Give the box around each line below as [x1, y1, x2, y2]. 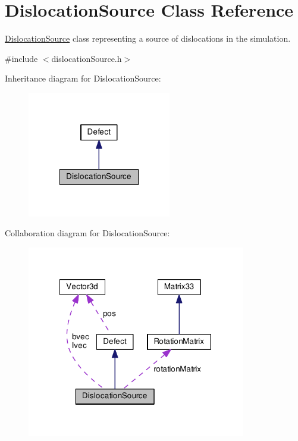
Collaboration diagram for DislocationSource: [5, 227, 170, 239]
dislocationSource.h [51, 52, 122, 64]
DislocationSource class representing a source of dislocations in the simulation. [5, 32, 291, 45]
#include [5, 52, 38, 64]
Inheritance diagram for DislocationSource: [5, 72, 161, 85]
